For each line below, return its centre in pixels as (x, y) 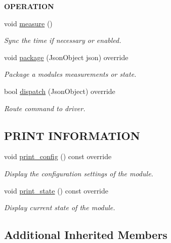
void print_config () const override (58, 156)
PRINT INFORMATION (72, 135)
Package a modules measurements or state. (70, 74)
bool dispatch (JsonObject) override (60, 91)
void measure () (28, 23)
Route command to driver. (45, 108)
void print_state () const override (56, 190)
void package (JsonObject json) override (66, 57)
